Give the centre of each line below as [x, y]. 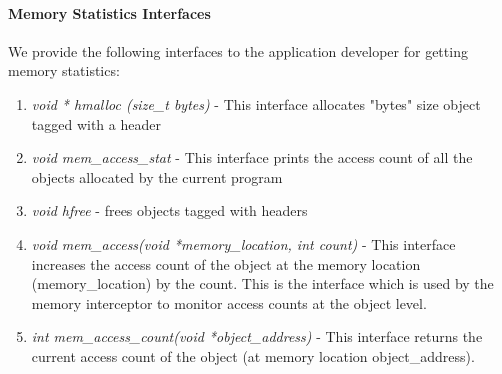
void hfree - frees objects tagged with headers [169, 210]
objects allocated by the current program [157, 176]
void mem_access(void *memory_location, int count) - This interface [243, 243]
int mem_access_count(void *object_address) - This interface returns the [257, 336]
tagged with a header [96, 123]
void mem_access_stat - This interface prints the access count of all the [252, 157]
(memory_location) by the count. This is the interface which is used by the [262, 283]
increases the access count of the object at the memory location [226, 263]
